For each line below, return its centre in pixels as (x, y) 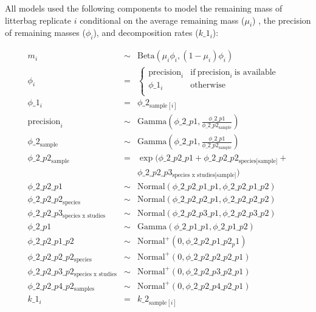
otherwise (208, 85)
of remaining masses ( (45, 33)
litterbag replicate (38, 20)
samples (84, 289)
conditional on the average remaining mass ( (162, 20)
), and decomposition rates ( (146, 33)
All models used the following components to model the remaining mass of (144, 8)
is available (255, 72)
